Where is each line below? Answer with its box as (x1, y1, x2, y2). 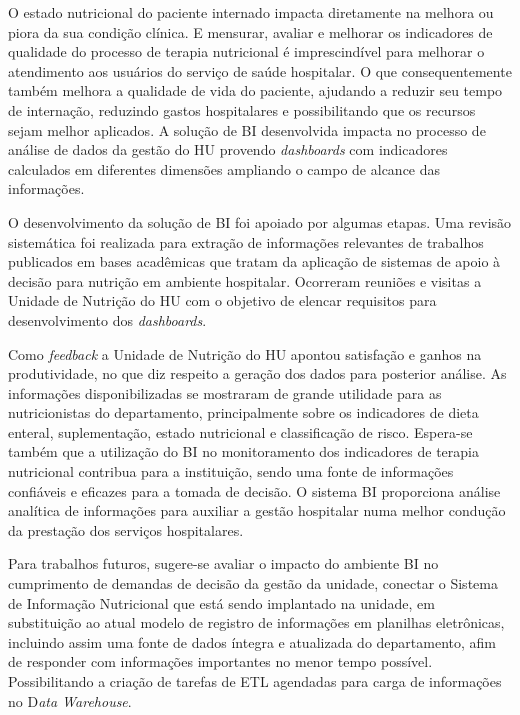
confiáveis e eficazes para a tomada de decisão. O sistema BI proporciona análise (8, 480, 501, 501)
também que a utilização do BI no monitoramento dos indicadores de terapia (8, 441, 480, 462)
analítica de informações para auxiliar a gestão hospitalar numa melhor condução (8, 500, 506, 521)
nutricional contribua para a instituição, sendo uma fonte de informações (8, 461, 454, 482)
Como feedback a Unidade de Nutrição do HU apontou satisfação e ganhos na (8, 343, 482, 364)
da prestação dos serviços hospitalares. (8, 519, 244, 540)
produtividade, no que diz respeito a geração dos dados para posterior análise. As (8, 363, 507, 384)
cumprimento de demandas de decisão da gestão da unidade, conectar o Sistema (8, 573, 498, 594)
